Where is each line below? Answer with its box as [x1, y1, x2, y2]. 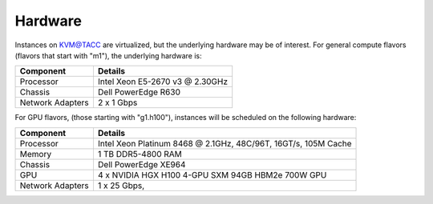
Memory [19, 148, 52, 159]
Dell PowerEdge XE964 [97, 158, 186, 170]
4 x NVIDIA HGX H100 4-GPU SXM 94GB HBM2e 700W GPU [97, 169, 327, 180]
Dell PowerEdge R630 [97, 86, 180, 98]
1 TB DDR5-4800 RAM [97, 148, 182, 159]
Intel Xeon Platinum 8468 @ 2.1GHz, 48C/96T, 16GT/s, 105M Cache [97, 138, 352, 149]
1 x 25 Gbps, [97, 180, 145, 191]
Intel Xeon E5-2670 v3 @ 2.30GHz [97, 76, 229, 87]
